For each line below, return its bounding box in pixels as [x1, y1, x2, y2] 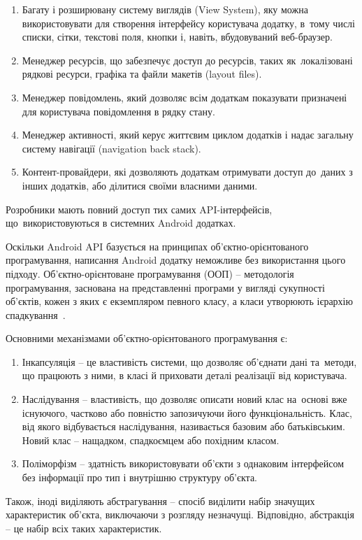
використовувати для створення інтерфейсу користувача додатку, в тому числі [22, 15, 355, 30]
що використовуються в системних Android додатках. [6, 215, 236, 230]
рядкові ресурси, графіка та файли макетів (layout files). [22, 66, 262, 81]
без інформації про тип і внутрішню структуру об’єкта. [22, 470, 257, 485]
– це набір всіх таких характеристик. [6, 520, 162, 535]
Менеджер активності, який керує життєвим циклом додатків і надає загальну [22, 127, 354, 142]
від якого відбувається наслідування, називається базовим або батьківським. [22, 419, 345, 434]
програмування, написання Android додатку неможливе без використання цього [6, 253, 346, 267]
